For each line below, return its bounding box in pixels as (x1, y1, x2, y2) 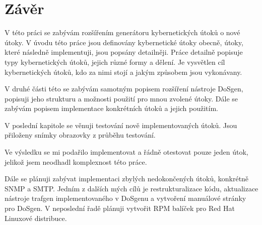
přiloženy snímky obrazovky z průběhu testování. (5, 130, 156, 140)
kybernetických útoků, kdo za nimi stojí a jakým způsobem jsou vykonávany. (5, 66, 242, 77)
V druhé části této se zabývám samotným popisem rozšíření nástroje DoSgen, (5, 83, 243, 94)
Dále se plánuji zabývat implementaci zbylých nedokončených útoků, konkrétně (5, 173, 249, 184)
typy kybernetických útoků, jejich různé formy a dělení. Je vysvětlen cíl (5, 56, 225, 67)
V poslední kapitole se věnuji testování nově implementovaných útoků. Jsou (5, 120, 237, 130)
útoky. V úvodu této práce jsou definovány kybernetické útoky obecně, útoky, (5, 37, 243, 47)
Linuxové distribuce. (5, 212, 67, 223)
